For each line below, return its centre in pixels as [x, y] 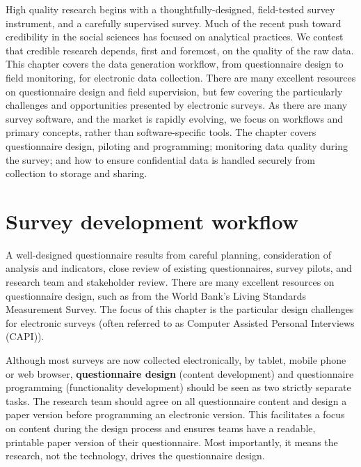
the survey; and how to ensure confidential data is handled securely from [160, 159]
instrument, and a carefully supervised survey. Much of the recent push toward [174, 23]
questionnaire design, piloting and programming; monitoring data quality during [177, 145]
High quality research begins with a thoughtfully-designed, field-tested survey [170, 9]
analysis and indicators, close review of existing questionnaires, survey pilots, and [179, 268]
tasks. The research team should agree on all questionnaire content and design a [176, 400]
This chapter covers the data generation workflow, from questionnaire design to [175, 64]
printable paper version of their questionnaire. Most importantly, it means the [172, 442]
